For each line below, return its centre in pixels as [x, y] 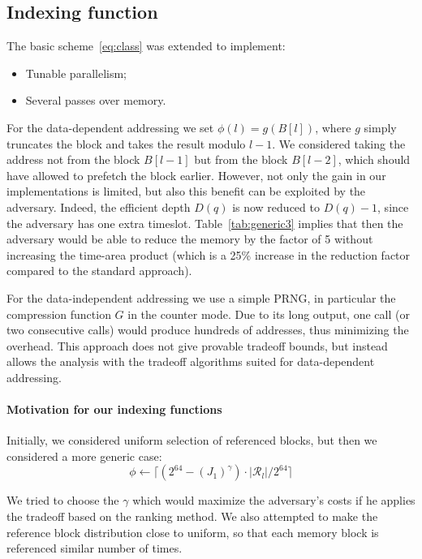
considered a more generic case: [84, 456]
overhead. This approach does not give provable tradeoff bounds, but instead [197, 345]
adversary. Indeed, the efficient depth [99, 206]
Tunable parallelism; [76, 73]
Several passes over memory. [96, 100]
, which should [374, 159]
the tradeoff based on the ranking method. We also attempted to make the [192, 516]
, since [393, 206]
